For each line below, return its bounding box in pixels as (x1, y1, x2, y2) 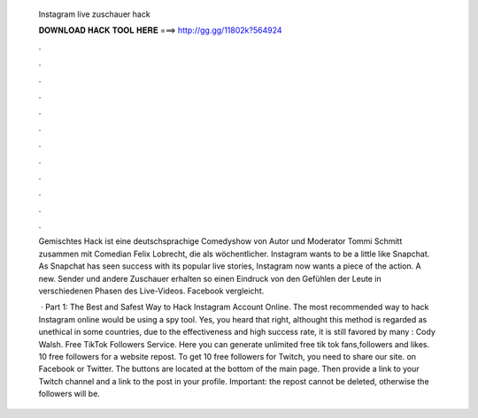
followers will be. (38, 389, 101, 399)
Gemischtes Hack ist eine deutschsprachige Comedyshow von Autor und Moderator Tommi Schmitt (38, 236, 403, 247)
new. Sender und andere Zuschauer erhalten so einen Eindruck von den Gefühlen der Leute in (38, 273, 382, 284)
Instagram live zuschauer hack (38, 9, 150, 19)
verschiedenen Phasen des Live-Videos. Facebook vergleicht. (38, 285, 265, 296)
